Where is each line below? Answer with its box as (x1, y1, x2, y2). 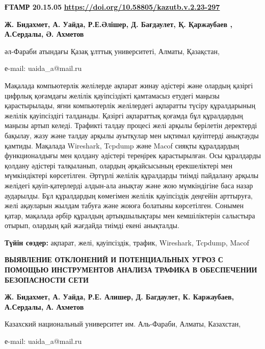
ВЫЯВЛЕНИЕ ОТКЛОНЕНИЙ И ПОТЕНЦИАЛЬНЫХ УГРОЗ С (5, 254, 223, 265)
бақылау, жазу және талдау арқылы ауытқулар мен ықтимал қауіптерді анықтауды (5, 130, 259, 140)
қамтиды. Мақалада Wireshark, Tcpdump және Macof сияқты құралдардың (5, 140, 239, 151)
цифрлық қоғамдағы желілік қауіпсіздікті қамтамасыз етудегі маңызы (5, 90, 220, 101)
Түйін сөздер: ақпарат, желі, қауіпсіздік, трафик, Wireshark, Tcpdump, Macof (5, 237, 249, 247)
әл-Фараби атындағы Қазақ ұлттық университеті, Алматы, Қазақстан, (5, 45, 220, 56)
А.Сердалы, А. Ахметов (5, 301, 84, 312)
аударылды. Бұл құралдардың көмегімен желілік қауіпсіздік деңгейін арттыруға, (5, 190, 253, 201)
